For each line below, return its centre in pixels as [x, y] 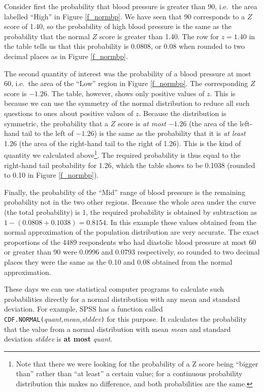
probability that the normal [47, 36]
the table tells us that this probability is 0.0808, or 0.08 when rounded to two [125, 46]
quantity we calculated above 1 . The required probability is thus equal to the [122, 154]
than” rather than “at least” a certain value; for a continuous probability [129, 373]
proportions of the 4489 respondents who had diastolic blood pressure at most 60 [130, 242]
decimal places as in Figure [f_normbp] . [66, 56]
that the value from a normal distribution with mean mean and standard [118, 329]
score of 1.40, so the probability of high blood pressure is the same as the [118, 26]
